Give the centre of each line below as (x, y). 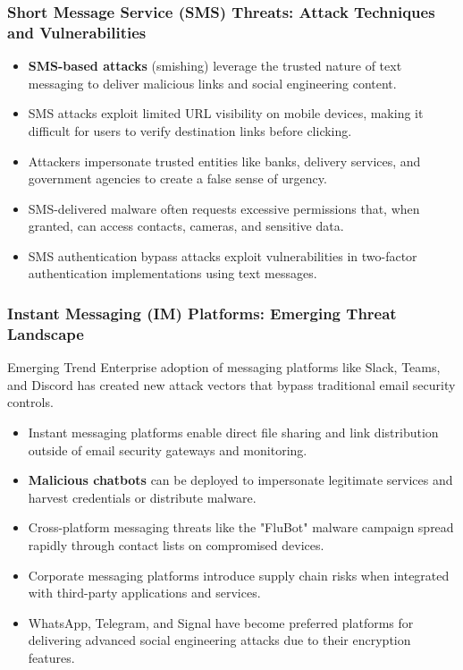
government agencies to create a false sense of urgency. (177, 178)
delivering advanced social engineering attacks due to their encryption (219, 640)
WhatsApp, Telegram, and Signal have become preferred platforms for (221, 622)
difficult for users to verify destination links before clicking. (190, 130)
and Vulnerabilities (77, 32)
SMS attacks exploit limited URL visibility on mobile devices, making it (226, 113)
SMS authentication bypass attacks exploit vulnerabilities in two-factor (223, 255)
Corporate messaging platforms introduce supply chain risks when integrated (239, 575)
